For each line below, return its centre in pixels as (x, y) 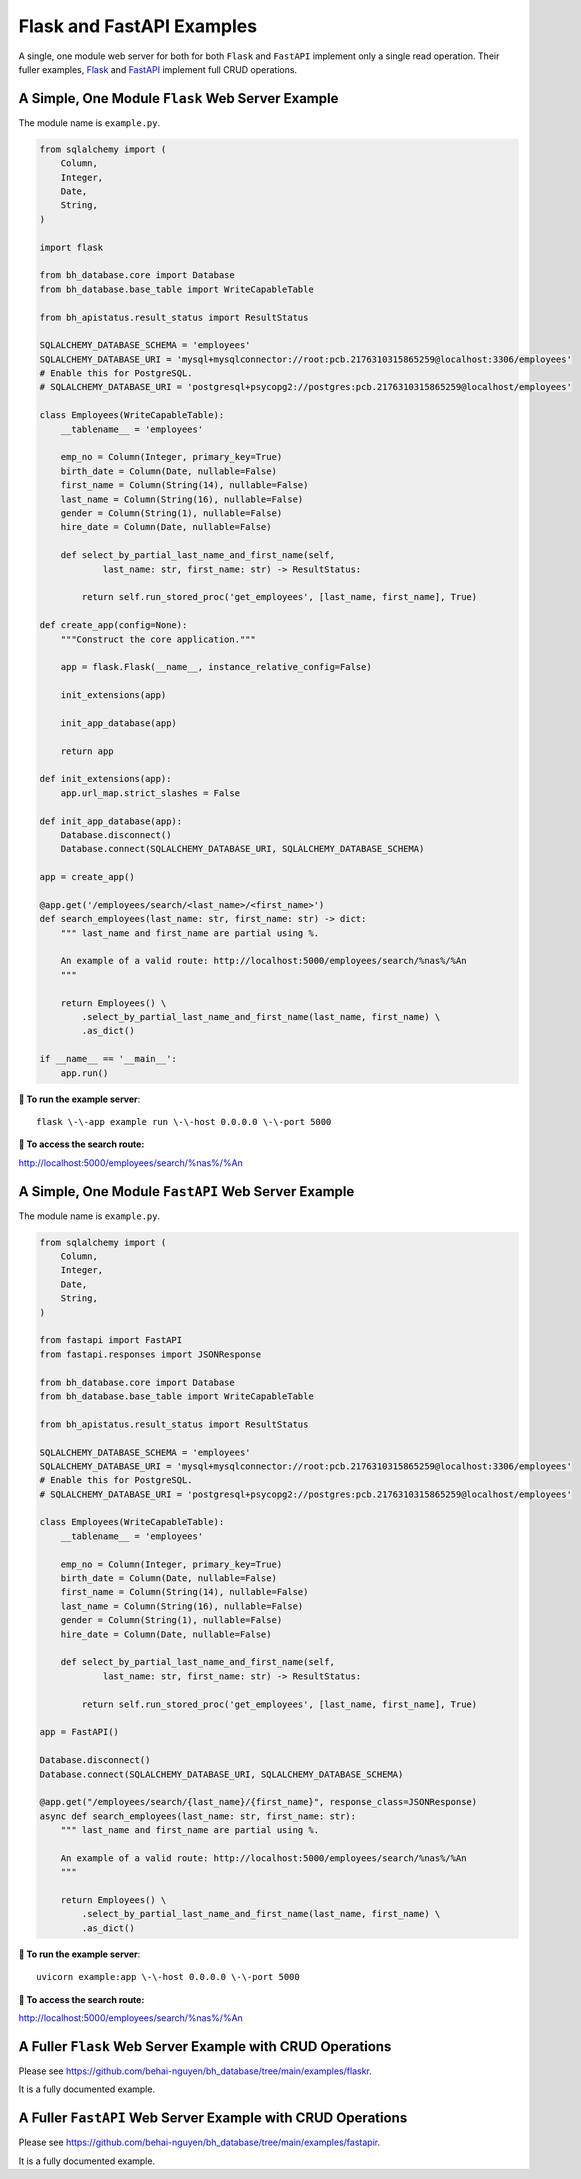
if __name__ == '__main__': (108, 1059)
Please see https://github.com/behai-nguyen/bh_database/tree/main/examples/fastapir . (199, 2142)
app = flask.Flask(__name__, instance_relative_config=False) (216, 667)
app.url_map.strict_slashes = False (150, 793)
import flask (71, 247)
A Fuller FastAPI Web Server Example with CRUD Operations (213, 2118)
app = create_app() (87, 877)
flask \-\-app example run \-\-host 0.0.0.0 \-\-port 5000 (184, 1121)
